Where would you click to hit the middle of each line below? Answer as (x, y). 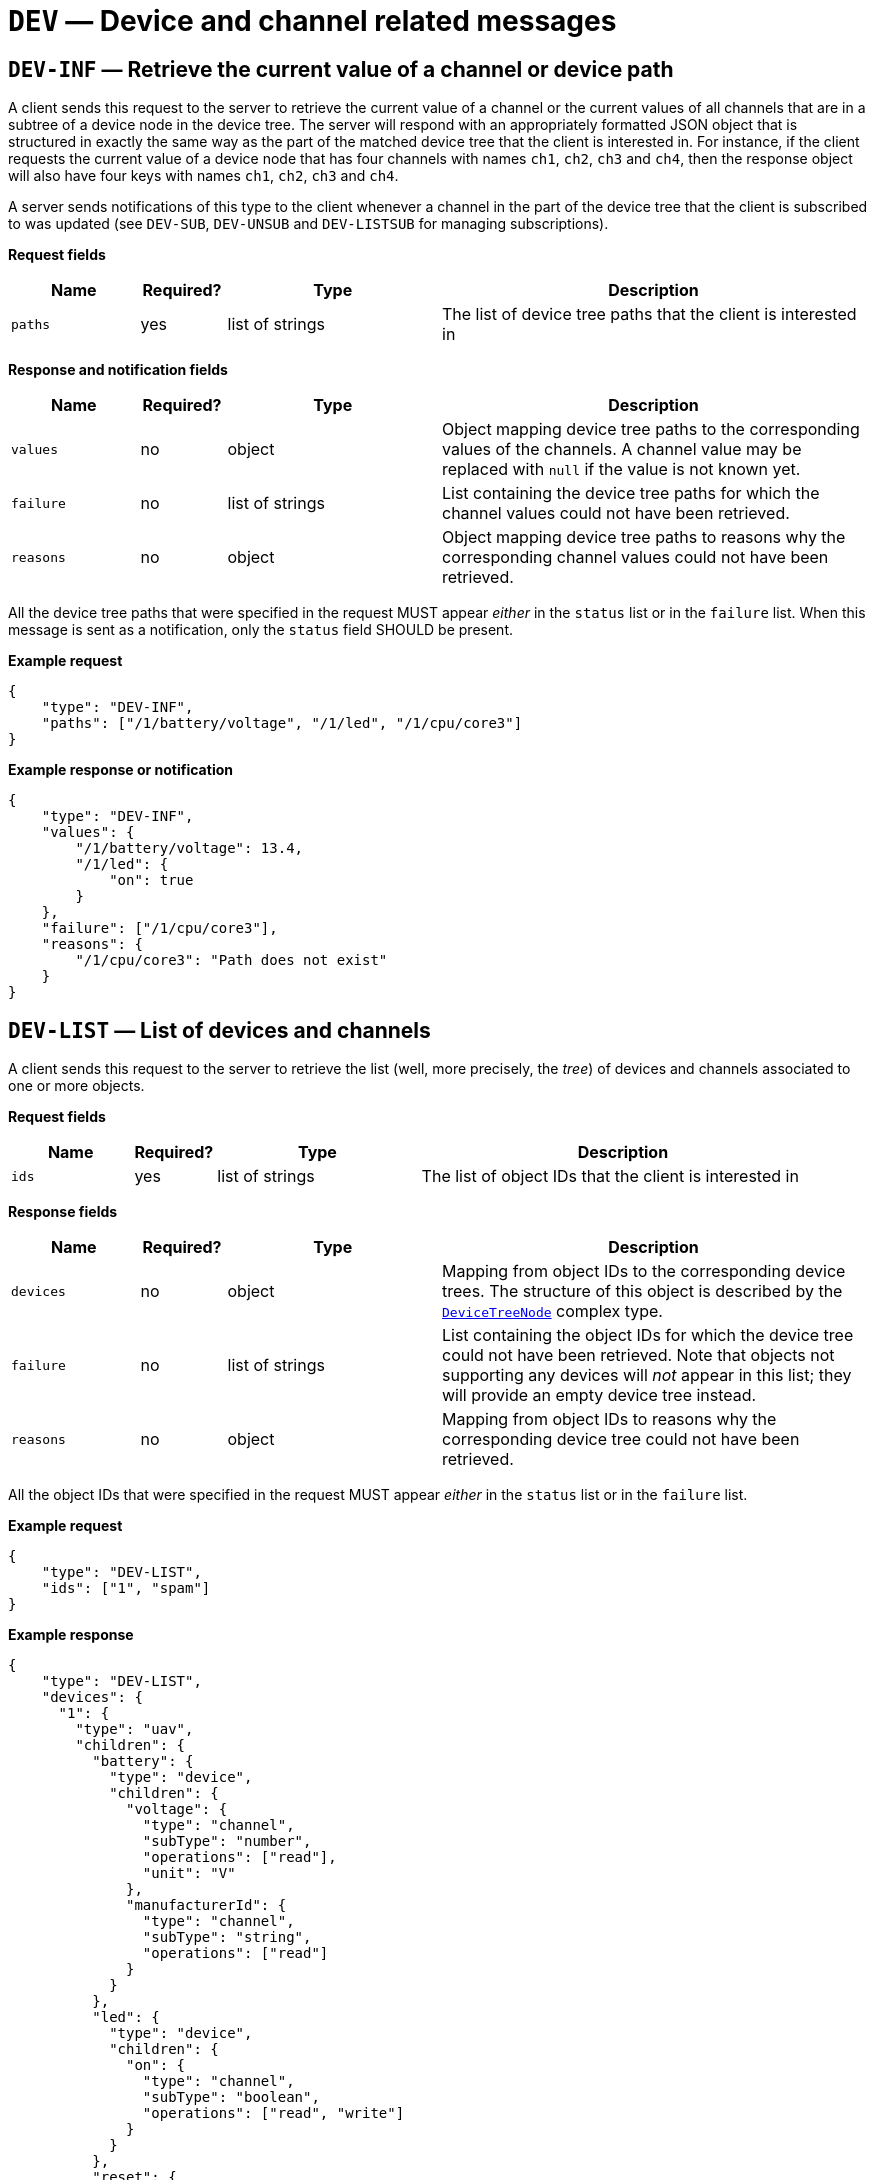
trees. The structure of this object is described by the (642, 1291)
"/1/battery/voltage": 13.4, (189, 848)
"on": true (151, 880)
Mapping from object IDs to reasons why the (609, 1419)
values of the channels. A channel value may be (622, 449)
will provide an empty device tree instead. (599, 1395)
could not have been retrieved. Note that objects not (638, 1355)
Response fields (63, 1212)
